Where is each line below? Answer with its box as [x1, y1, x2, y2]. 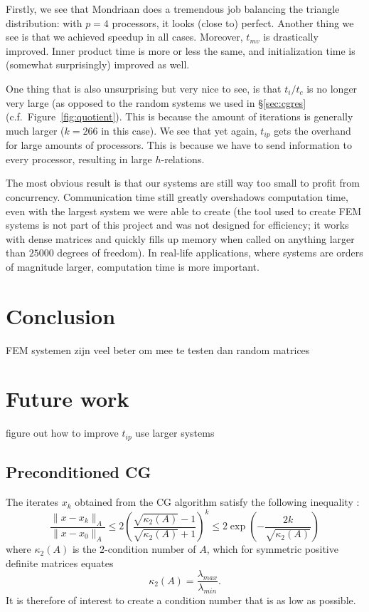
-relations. [161, 151, 205, 166]
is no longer [306, 81, 358, 95]
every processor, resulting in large [6, 151, 152, 166]
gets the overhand [274, 123, 351, 138]
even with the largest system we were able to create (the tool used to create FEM [6, 203, 362, 218]
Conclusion [6, 301, 116, 330]
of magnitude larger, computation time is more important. [6, 259, 260, 274]
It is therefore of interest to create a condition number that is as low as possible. [6, 593, 356, 608]
